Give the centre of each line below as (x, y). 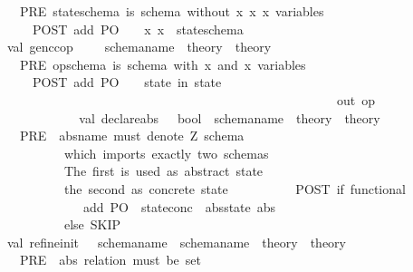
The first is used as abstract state (163, 171)
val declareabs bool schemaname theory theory (230, 117)
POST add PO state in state (127, 82)
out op (356, 99)
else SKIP (92, 224)
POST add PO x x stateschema (138, 29)
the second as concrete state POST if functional (235, 188)
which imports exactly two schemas (166, 153)
